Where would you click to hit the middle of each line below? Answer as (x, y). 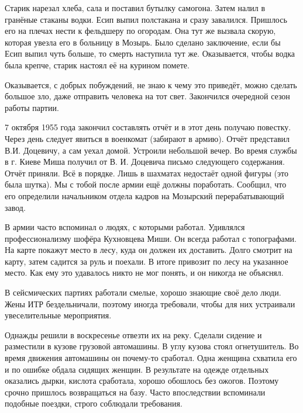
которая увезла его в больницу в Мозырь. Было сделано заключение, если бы (143, 42)
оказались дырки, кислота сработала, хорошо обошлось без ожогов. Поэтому (142, 381)
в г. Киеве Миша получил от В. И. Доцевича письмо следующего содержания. (145, 162)
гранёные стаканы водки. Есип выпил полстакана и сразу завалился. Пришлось (146, 19)
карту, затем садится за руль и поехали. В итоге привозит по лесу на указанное (147, 261)
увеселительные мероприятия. (58, 315)
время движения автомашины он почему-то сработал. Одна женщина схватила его (151, 358)
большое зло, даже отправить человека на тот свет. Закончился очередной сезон (147, 96)
